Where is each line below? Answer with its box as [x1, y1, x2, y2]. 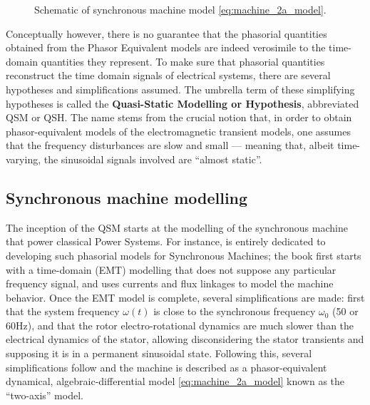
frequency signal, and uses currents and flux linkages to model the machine [6, 276, 334, 291]
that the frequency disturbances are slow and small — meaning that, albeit [6, 138, 334, 153]
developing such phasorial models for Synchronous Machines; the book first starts [6, 247, 361, 262]
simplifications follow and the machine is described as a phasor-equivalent [6, 359, 327, 374]
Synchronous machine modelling [6, 186, 248, 208]
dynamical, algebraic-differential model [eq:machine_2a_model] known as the [6, 374, 345, 389]
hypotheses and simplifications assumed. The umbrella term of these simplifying [6, 81, 355, 96]
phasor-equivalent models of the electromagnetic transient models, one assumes [6, 123, 351, 138]
